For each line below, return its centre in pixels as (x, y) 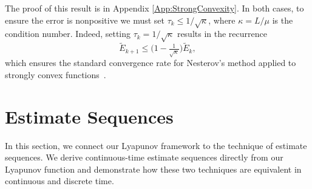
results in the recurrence (222, 34)
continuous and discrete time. (59, 181)
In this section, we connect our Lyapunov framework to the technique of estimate (156, 145)
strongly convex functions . (56, 74)
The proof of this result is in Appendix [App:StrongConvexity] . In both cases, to (154, 8)
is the (283, 20)
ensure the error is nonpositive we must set (85, 20)
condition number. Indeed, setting (68, 34)
